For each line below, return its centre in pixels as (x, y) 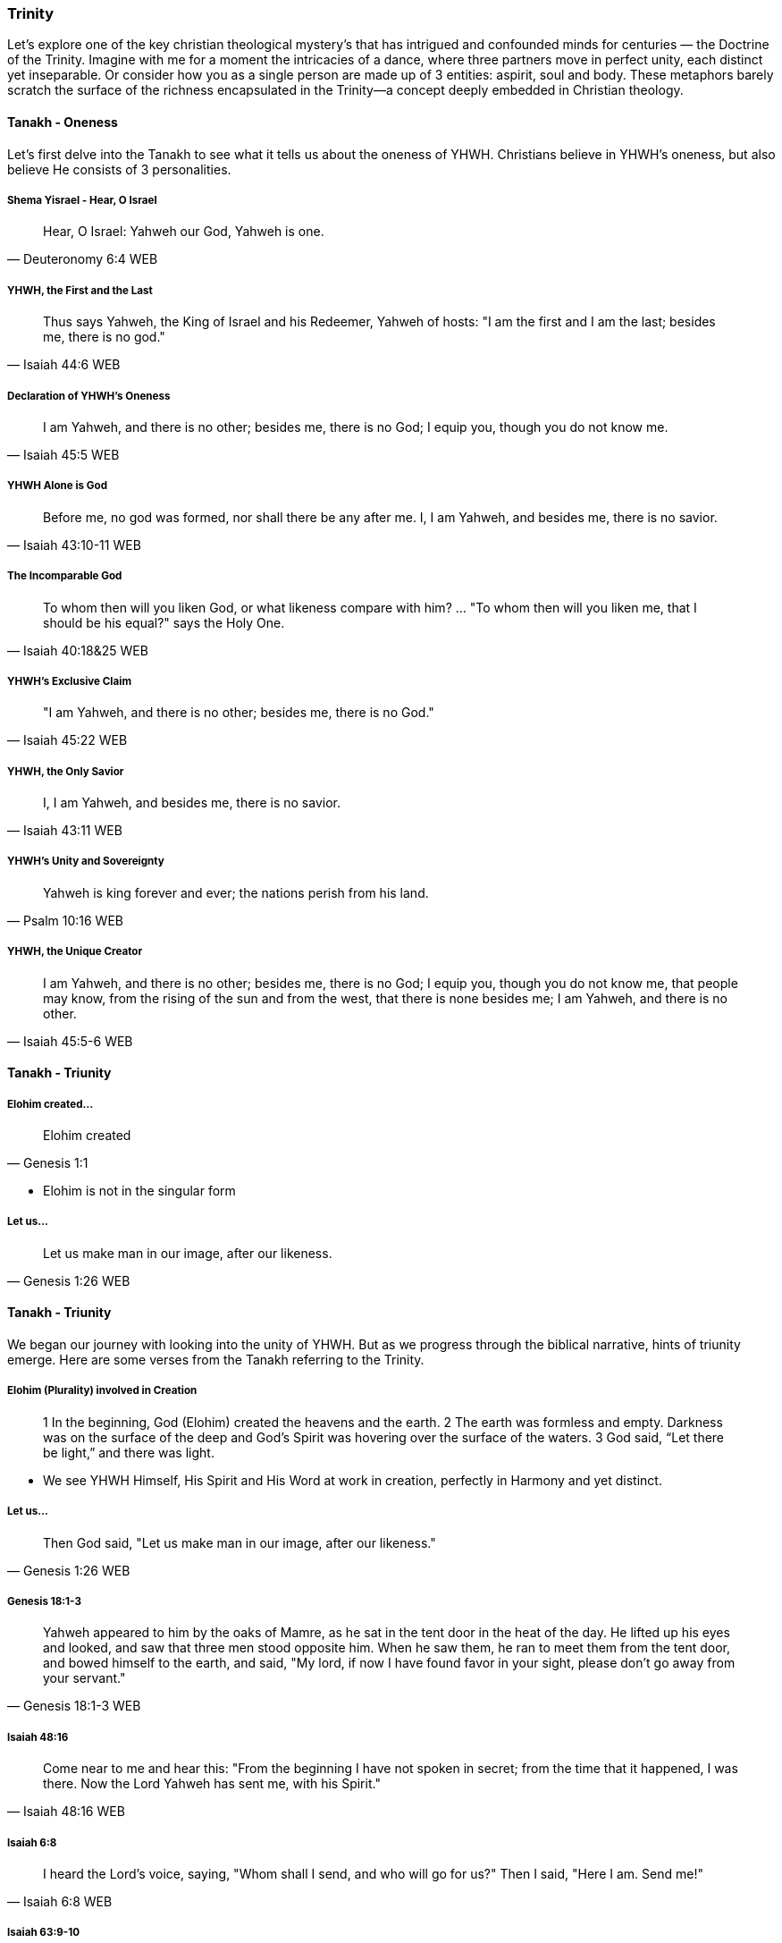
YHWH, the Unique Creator (75, 952)
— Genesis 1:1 (48, 1163)
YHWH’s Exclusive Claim (69, 681)
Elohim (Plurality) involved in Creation (102, 1391)
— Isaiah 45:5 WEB (63, 454)
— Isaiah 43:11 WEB (65, 831)
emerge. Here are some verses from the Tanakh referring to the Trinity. (216, 1360)
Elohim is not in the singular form (139, 1191)
